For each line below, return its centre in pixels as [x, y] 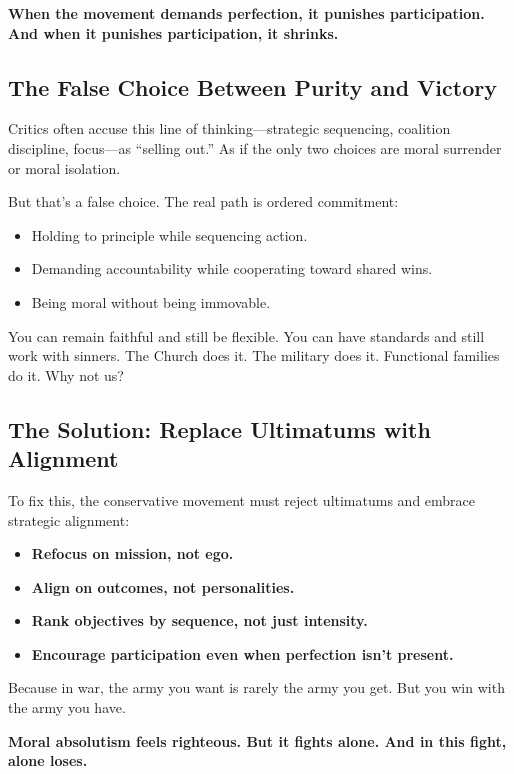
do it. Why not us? [66, 374]
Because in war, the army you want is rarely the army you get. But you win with [256, 687]
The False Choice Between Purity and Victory [252, 86]
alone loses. [48, 760]
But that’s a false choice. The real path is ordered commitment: [203, 201]
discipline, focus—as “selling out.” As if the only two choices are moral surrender [255, 147]
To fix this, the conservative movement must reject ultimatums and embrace [242, 499]
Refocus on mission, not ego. [132, 553]
